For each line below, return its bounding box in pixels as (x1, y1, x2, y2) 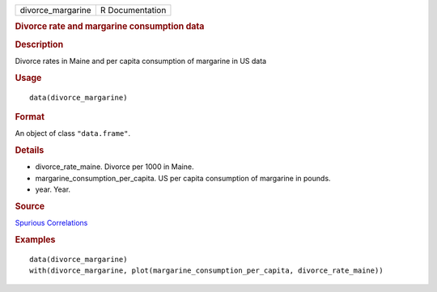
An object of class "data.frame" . (15, 129, 131, 138)
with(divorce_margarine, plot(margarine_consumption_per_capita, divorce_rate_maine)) (29, 266, 384, 275)
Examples (15, 234, 56, 245)
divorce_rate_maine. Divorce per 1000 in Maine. (35, 162, 194, 171)
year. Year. (35, 184, 71, 194)
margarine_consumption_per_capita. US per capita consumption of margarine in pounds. (35, 173, 331, 183)
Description (15, 39, 64, 50)
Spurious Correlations (15, 218, 88, 228)
